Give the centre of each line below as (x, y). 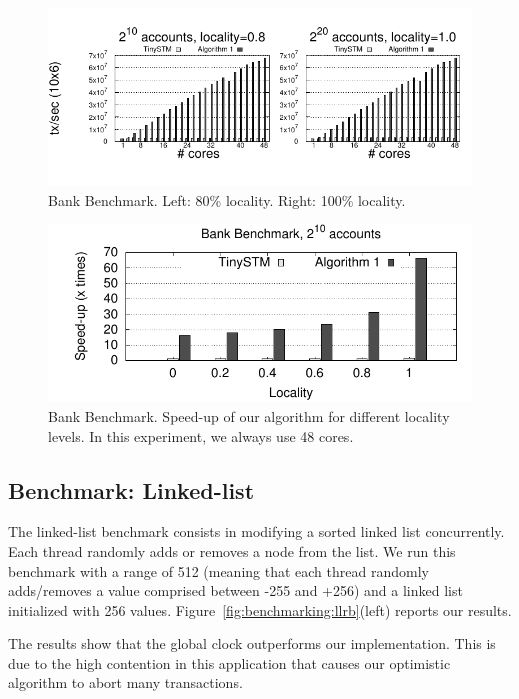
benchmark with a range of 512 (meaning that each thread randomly (218, 570)
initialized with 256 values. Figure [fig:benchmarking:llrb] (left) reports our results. (260, 609)
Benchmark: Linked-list (131, 489)
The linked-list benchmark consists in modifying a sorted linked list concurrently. (256, 531)
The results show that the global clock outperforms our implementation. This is (252, 643)
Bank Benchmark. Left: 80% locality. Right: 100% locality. (227, 199)
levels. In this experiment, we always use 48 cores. (201, 435)
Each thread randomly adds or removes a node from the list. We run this (232, 550)
